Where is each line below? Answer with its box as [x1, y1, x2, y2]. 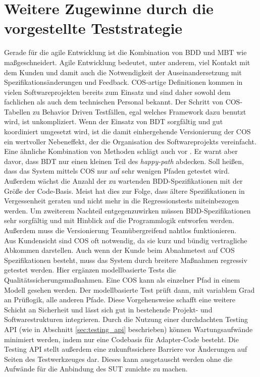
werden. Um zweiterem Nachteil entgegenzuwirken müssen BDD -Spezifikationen [4, 205, 251, 216]
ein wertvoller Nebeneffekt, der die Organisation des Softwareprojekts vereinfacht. [4, 136, 256, 146]
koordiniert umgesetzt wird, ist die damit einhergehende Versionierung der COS [4, 126, 251, 137]
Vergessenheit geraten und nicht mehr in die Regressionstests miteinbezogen [4, 195, 239, 206]
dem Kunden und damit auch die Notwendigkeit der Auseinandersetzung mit [4, 67, 242, 77]
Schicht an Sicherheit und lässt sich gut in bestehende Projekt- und [4, 304, 213, 314]
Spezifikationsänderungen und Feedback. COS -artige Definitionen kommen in [4, 77, 243, 87]
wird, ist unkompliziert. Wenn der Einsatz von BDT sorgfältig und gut [4, 116, 223, 127]
